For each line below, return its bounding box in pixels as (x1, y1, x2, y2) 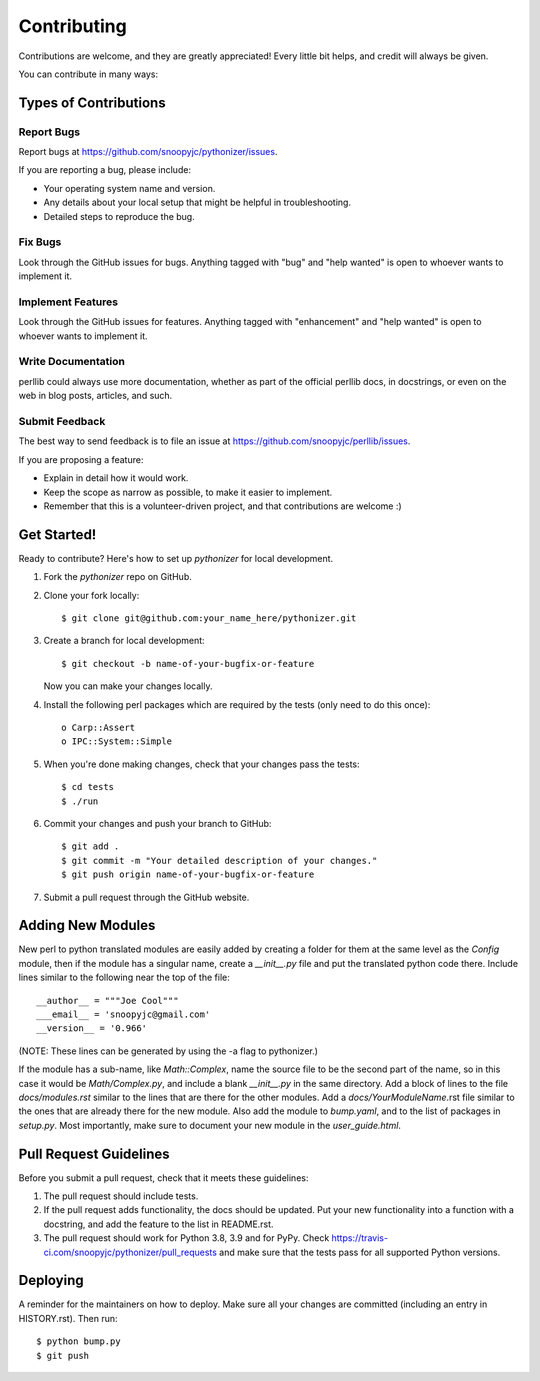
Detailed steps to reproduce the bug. (43, 210, 195, 222)
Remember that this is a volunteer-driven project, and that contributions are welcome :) (43, 500, 402, 512)
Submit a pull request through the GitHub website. (43, 891, 250, 903)
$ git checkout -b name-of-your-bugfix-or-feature (61, 658, 315, 669)
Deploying (18, 1272, 84, 1289)
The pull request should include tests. (43, 1190, 199, 1202)
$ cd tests (61, 781, 115, 793)
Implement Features (18, 295, 119, 309)
